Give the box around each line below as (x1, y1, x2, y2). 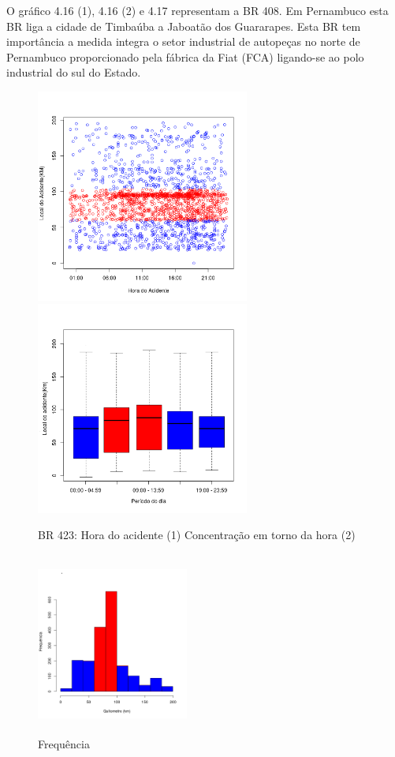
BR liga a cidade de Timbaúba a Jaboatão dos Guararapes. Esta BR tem (6, 17, 361, 34)
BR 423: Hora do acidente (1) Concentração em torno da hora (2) (38, 527, 356, 543)
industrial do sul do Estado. (6, 64, 141, 81)
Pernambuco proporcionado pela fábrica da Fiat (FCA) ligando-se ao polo (6, 48, 364, 65)
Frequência (38, 736, 90, 752)
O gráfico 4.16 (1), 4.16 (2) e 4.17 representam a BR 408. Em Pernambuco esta (6, 2, 389, 18)
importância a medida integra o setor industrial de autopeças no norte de (6, 33, 360, 50)
